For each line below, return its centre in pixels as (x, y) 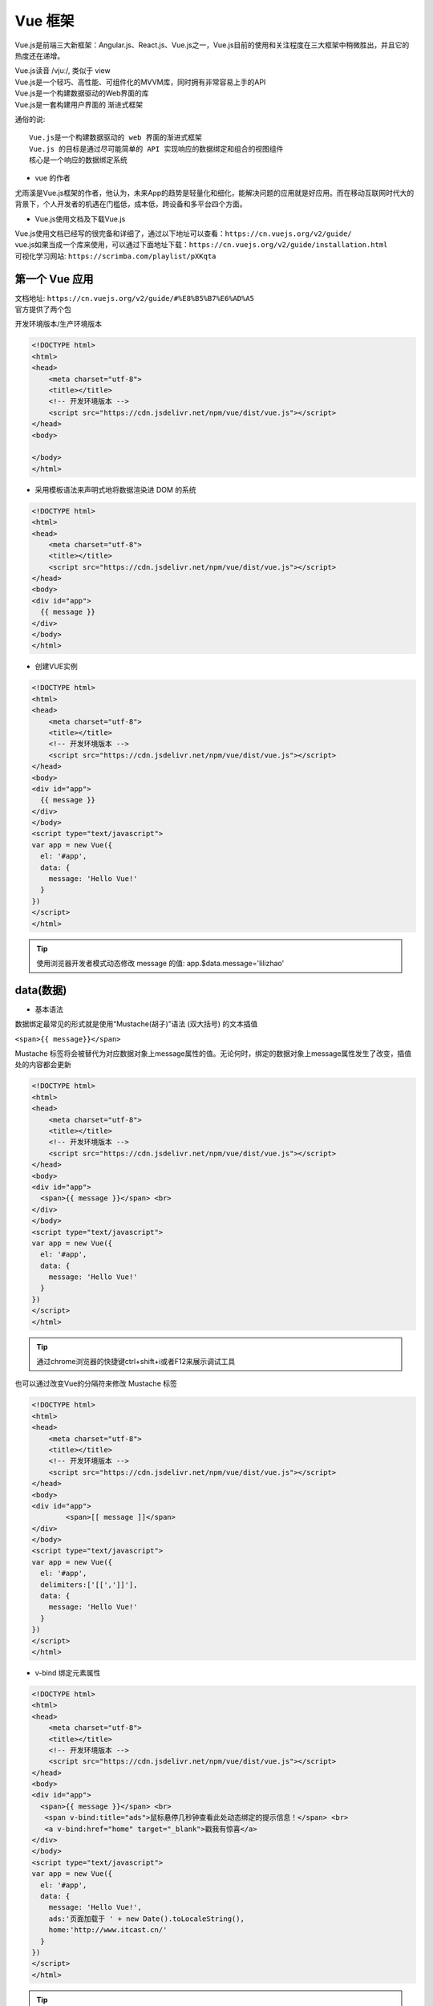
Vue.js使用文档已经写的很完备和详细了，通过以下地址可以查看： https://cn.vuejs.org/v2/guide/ (183, 233)
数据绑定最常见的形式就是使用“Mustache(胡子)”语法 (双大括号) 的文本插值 (136, 1024)
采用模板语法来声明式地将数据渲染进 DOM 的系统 (115, 489)
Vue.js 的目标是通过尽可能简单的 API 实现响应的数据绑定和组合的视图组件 (156, 149)
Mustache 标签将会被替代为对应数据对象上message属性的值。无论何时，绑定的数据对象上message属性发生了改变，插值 (213, 1054)
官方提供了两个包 (43, 310)
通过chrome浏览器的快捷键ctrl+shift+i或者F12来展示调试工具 (136, 1361)
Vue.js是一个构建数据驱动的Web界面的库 (82, 93)
